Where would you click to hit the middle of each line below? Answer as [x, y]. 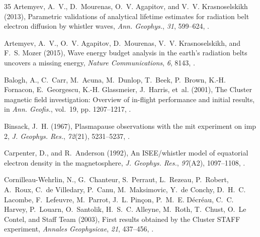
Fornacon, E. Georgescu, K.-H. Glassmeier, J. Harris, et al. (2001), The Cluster [128, 89]
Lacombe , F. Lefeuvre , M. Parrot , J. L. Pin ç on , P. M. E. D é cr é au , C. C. [119, 199]
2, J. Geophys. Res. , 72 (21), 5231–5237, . [67, 136]
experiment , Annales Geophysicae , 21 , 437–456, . [79, 229]
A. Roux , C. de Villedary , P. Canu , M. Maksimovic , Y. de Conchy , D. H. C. [125, 189]
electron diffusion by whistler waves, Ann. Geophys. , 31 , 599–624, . [107, 26]
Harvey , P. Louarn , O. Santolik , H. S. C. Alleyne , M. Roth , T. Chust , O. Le [125, 209]
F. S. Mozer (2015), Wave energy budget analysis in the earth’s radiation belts [126, 53]
